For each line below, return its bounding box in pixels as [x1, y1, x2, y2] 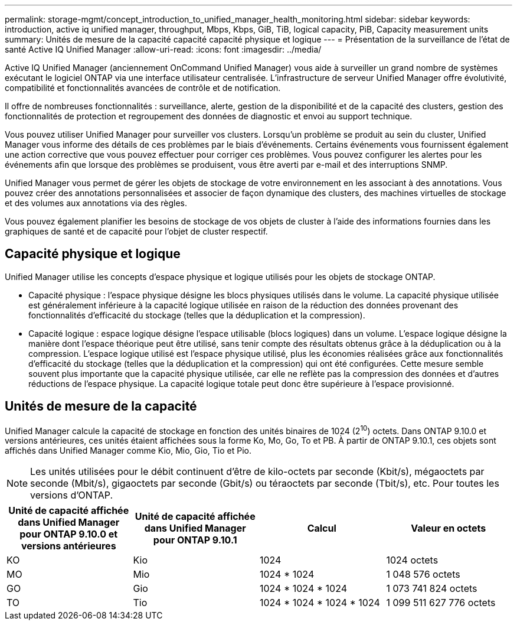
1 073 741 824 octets [386, 582, 477, 595]
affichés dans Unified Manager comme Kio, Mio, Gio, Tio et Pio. [5, 445, 251, 456]
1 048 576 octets [386, 568, 460, 581]
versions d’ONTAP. [30, 489, 113, 502]
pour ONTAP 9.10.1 [153, 534, 237, 546]
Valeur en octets [411, 522, 486, 535]
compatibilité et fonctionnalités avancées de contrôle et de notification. [5, 83, 281, 93]
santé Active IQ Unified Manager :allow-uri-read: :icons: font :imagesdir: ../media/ [5, 44, 322, 54]
